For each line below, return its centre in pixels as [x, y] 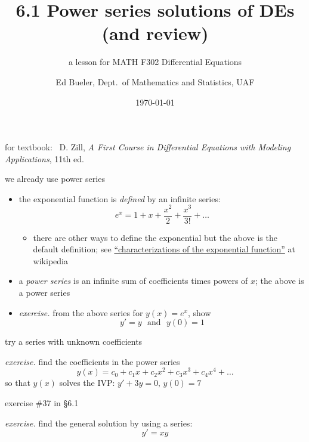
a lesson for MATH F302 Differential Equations [155, 62]
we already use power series [55, 179]
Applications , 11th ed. [44, 158]
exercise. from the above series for [81, 312]
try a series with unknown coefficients [74, 341]
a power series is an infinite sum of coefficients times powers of [133, 281]
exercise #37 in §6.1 [42, 403]
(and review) [155, 33]
